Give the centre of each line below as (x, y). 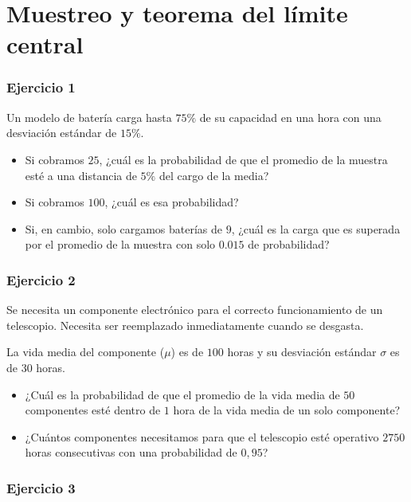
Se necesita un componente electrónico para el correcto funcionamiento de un (195, 310)
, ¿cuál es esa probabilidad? (172, 202)
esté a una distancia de (81, 175)
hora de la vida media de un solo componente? (287, 410)
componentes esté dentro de (93, 410)
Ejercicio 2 (41, 279)
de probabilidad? (289, 244)
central (45, 44)
